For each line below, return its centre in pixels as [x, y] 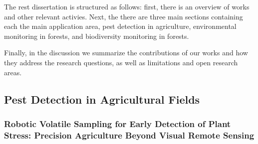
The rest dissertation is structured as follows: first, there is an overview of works [127, 6]
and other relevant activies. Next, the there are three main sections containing [124, 16]
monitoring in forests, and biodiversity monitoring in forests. [97, 36]
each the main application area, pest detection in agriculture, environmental [120, 26]
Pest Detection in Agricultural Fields [102, 99]
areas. [13, 72]
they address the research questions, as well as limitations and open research [121, 62]
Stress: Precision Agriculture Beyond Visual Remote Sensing [129, 135]
